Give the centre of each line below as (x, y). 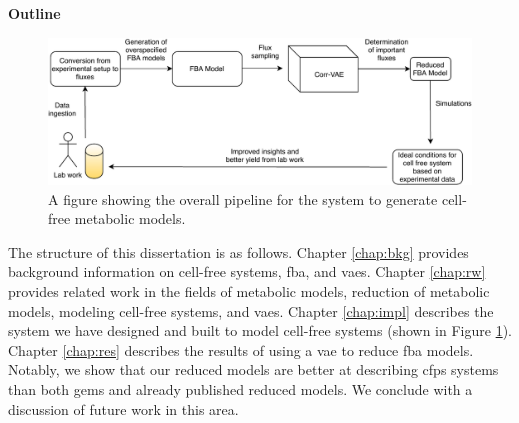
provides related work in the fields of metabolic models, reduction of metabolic (249, 290)
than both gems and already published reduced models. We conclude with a (240, 388)
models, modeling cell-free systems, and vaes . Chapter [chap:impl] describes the (251, 310)
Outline (34, 13)
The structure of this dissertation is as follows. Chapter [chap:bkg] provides (238, 251)
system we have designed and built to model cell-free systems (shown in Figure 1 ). (260, 330)
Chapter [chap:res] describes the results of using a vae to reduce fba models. (241, 349)
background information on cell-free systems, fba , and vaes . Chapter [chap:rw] (247, 271)
